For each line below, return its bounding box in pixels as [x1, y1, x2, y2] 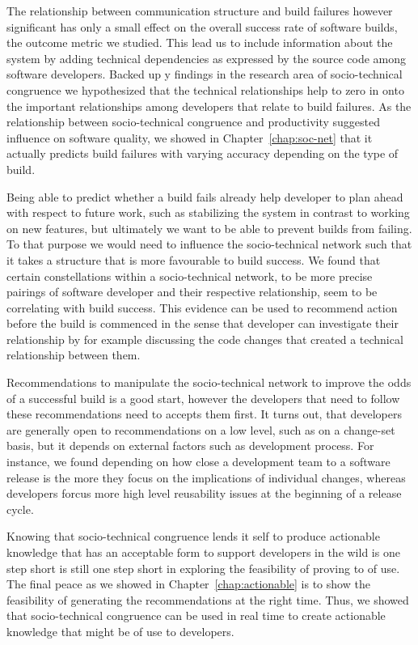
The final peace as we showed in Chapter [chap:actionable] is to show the [6, 575, 370, 592]
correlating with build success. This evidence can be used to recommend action [6, 299, 398, 316]
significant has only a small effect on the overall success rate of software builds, [6, 18, 398, 35]
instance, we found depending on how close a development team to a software [6, 453, 391, 470]
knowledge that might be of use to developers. [6, 622, 234, 639]
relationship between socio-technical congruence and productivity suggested [6, 113, 381, 130]
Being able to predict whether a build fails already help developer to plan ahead [6, 188, 403, 205]
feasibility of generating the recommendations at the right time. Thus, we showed [6, 591, 409, 608]
